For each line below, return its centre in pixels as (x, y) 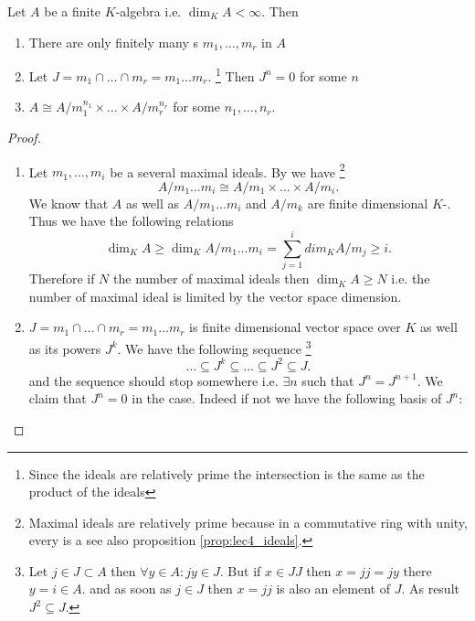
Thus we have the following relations (131, 221)
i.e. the (411, 278)
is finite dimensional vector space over (295, 327)
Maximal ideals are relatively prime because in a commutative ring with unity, (248, 522)
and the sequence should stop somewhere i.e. (153, 380)
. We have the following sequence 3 (214, 347)
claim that (58, 398)
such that (328, 380)
